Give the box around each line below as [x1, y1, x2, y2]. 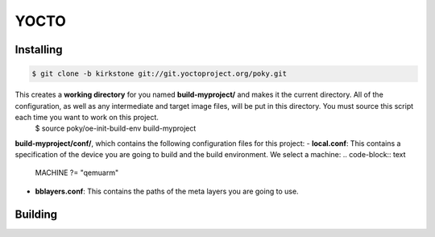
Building [14, 207, 58, 221]
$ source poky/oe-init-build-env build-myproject [35, 123, 197, 133]
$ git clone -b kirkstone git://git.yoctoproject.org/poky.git [31, 69, 288, 78]
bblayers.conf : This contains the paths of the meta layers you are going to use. [35, 186, 299, 196]
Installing [14, 43, 64, 56]
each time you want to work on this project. [14, 112, 159, 122]
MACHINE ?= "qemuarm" [35, 168, 119, 177]
